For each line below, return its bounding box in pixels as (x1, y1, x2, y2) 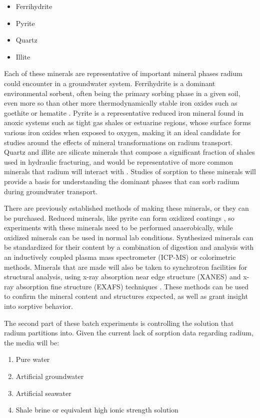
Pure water (15, 354, 50, 364)
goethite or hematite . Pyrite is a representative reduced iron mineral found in (4, 107, 243, 118)
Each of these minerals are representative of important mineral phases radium (4, 68, 242, 79)
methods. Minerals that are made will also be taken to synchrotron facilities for (4, 261, 247, 272)
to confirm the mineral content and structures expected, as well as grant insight (4, 291, 248, 301)
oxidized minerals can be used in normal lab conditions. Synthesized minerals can (4, 232, 253, 242)
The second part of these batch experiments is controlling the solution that (4, 317, 234, 328)
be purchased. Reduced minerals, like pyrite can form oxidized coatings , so (4, 212, 234, 223)
